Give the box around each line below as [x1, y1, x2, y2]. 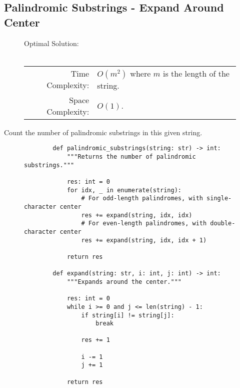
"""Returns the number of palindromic [66, 153, 196, 161]
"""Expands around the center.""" [66, 278, 181, 285]
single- [206, 195, 232, 202]
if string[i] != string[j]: [81, 311, 174, 319]
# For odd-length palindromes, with [81, 195, 203, 202]
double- [210, 220, 235, 227]
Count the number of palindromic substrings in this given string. [4, 127, 202, 137]
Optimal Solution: [24, 38, 79, 48]
